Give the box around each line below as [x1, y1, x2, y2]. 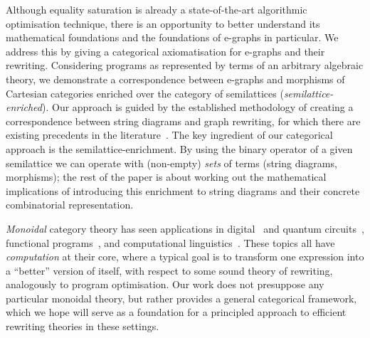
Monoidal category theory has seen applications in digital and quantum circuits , [6, 221, 364, 236]
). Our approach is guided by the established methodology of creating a [42, 100, 354, 115]
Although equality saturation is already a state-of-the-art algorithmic [6, 2, 307, 16]
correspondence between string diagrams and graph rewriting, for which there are [6, 113, 361, 128]
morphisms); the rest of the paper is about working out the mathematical [6, 169, 327, 184]
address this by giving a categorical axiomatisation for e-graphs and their [6, 43, 325, 58]
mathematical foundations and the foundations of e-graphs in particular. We [6, 30, 339, 45]
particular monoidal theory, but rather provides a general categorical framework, [6, 290, 357, 305]
